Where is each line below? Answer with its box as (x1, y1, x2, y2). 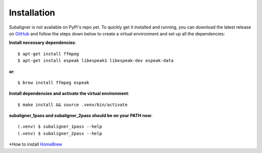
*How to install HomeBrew (9, 141, 63, 147)
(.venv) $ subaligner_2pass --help (17, 131, 102, 136)
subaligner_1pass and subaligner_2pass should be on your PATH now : (9, 113, 153, 119)
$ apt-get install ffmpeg (17, 51, 80, 57)
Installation (9, 7, 55, 18)
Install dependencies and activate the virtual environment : (9, 91, 130, 96)
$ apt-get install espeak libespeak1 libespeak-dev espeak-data (17, 58, 174, 63)
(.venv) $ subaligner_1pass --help (17, 124, 102, 129)
